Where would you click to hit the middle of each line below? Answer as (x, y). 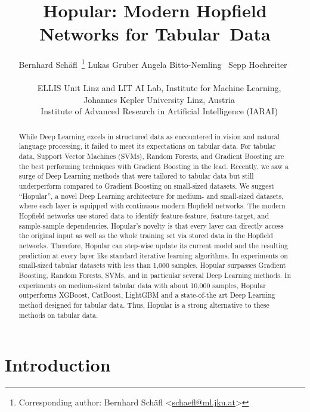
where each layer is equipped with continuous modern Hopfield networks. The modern (152, 206)
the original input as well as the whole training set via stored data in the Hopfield (146, 235)
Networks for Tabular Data (155, 34)
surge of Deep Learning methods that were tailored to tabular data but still (136, 176)
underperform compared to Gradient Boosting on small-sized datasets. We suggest (146, 186)
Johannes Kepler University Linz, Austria (159, 99)
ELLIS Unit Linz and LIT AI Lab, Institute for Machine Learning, (159, 88)
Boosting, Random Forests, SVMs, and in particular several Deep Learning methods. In (155, 275)
